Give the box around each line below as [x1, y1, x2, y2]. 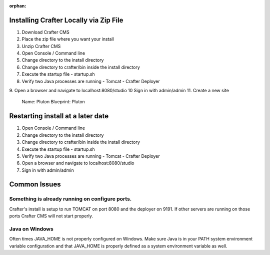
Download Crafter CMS [21, 29, 69, 35]
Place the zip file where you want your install [21, 36, 114, 42]
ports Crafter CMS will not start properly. [9, 213, 93, 219]
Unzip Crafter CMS [21, 43, 61, 49]
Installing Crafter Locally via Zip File [9, 16, 123, 25]
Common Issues [9, 180, 61, 189]
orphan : [9, 3, 26, 9]
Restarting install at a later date [9, 112, 109, 120]
